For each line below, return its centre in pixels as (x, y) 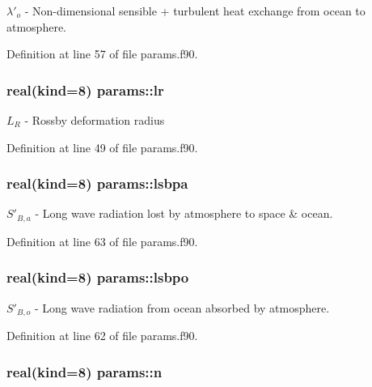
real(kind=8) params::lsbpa (97, 183)
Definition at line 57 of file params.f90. (102, 54)
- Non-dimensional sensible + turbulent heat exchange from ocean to (195, 11)
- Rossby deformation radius (95, 120)
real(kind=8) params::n (85, 371)
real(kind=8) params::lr (85, 89)
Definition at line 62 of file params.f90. (102, 336)
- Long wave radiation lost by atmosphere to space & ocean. (184, 213)
